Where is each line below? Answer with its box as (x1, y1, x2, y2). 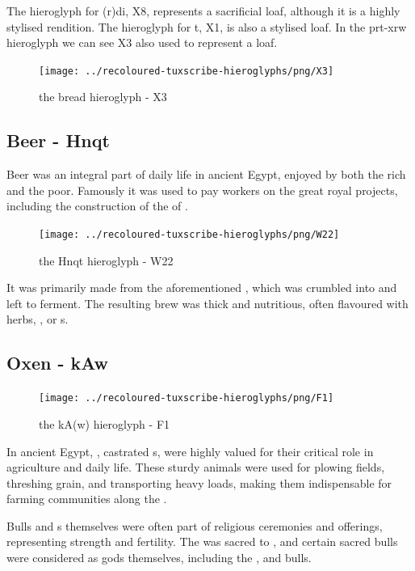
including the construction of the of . (6, 197, 188, 214)
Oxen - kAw (6, 350, 108, 375)
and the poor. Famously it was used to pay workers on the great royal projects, (6, 181, 398, 198)
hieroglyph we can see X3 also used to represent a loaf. (6, 34, 278, 51)
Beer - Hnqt (6, 128, 110, 153)
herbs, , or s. (6, 311, 69, 328)
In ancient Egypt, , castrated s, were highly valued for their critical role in (6, 442, 374, 459)
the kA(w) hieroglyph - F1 (39, 415, 170, 432)
